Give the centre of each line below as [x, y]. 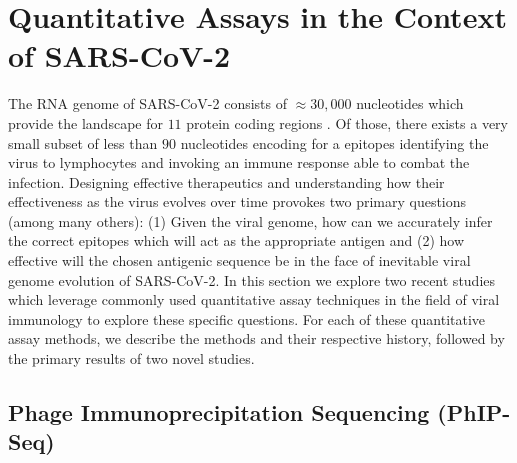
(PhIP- [474, 412]
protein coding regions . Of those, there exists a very [347, 122]
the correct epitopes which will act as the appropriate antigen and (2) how [236, 240]
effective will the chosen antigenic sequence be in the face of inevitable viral [239, 260]
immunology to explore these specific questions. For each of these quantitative [247, 318]
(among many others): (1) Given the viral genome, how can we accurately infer [250, 220]
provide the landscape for [85, 122]
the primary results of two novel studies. [131, 358]
